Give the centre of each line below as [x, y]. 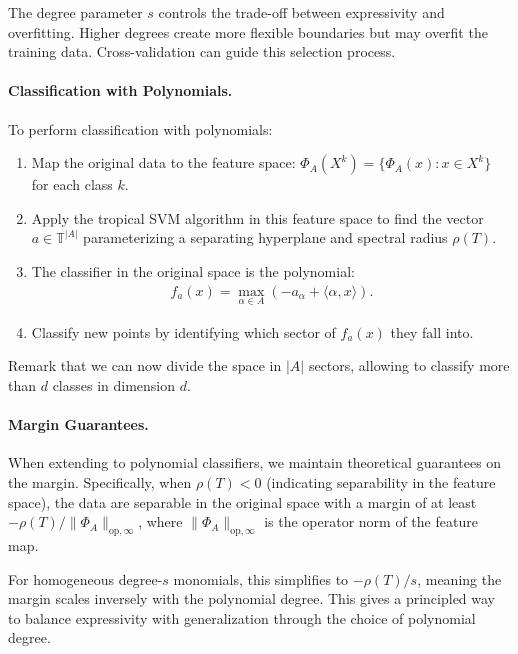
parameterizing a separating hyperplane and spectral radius [265, 237]
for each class [72, 184]
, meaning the [459, 578]
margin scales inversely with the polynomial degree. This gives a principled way [252, 598]
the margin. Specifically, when [100, 481]
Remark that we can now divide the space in [145, 365]
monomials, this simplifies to [261, 578]
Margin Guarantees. [78, 424]
